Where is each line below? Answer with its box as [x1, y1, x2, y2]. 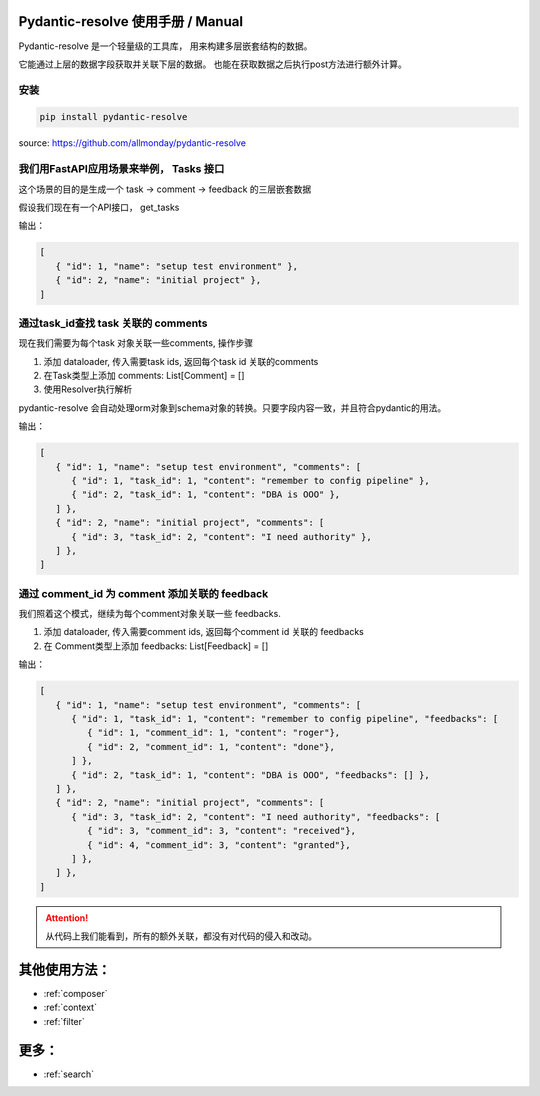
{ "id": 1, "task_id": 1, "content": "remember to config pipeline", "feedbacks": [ [71, 713, 499, 724]
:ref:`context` [43, 1001, 97, 1014]
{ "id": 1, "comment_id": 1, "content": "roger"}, [86, 727, 341, 739]
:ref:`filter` [43, 1015, 85, 1027]
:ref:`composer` [43, 987, 108, 999]
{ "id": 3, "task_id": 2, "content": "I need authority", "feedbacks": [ [71, 811, 441, 822]
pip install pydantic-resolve [39, 111, 188, 123]
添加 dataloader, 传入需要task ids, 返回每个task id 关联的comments [43, 355, 319, 367]
